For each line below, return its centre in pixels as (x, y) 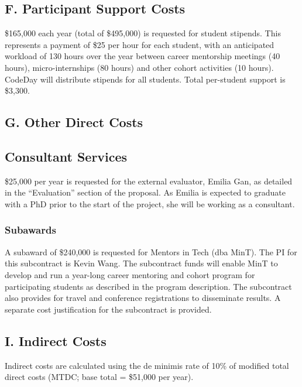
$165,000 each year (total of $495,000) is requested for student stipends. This (143, 33)
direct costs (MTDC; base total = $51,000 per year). (99, 377)
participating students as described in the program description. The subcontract (148, 286)
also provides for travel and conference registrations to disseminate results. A (143, 298)
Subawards (30, 230)
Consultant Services (66, 156)
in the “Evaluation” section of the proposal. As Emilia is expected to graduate (145, 192)
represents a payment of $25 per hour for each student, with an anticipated (140, 44)
